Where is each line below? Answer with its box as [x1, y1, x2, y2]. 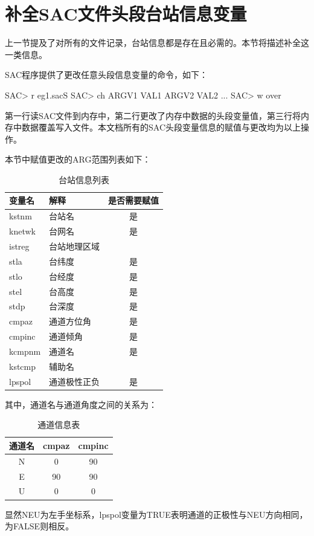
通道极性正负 [49, 375, 100, 387]
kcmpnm [9, 344, 41, 357]
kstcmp [9, 360, 36, 372]
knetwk [9, 225, 36, 237]
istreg [9, 240, 30, 252]
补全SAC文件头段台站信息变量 [5, 1, 247, 26]
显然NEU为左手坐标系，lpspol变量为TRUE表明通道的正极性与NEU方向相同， [5, 508, 308, 520]
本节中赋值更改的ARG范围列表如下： [5, 153, 151, 166]
